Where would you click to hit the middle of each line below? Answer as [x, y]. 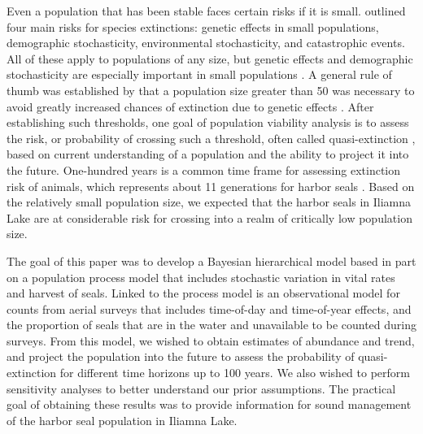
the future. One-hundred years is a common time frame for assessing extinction [204, 169]
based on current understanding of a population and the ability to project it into [208, 154]
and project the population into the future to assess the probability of [181, 356]
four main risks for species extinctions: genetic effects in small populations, [193, 26]
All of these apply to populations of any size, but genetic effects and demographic [210, 58]
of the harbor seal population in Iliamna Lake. [122, 420]
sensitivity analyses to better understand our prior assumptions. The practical [201, 388]
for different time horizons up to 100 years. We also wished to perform [235, 373]
